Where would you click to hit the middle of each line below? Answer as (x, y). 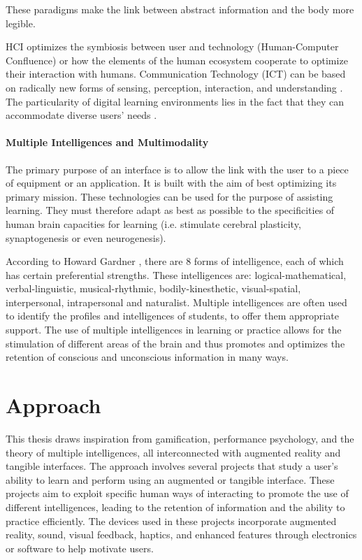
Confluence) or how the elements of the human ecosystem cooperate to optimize (177, 60)
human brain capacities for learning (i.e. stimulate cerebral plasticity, (153, 223)
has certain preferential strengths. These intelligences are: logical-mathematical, (176, 274)
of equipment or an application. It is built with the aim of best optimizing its (171, 183)
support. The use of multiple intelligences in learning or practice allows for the (174, 330)
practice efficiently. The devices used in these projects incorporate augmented (171, 520)
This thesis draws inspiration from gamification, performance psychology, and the (180, 438)
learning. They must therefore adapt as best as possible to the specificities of (170, 210)
